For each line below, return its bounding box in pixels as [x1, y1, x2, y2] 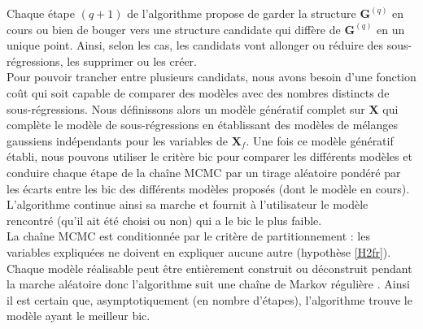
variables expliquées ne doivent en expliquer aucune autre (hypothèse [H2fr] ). [7, 243, 391, 260]
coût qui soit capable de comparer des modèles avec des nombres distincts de [7, 84, 390, 101]
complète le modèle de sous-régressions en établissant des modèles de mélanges [7, 116, 399, 133]
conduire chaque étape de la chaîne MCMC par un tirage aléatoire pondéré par [7, 163, 401, 180]
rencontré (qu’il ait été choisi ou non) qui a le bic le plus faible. [7, 211, 322, 228]
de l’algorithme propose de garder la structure [127, 5, 356, 21]
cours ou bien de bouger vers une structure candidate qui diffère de [7, 20, 341, 37]
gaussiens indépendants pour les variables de [7, 132, 228, 149]
